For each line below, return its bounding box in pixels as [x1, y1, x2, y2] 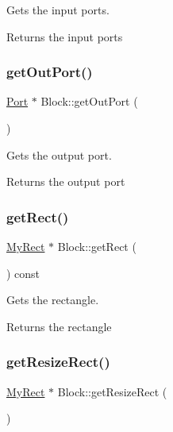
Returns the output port [6, 173, 125, 190]
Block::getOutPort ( [40, 93, 138, 110]
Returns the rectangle [6, 318, 112, 334]
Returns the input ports [6, 28, 123, 44]
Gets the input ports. [6, 2, 110, 17]
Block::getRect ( [57, 238, 136, 254]
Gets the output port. [6, 146, 112, 163]
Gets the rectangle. [6, 291, 99, 308]
